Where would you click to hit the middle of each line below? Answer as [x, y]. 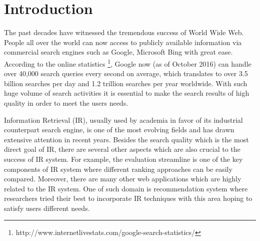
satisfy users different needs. [47, 208]
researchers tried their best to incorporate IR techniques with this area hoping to [128, 198]
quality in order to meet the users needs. [66, 102]
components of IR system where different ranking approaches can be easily [118, 169]
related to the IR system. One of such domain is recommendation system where [126, 188]
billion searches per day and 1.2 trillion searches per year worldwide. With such [126, 83]
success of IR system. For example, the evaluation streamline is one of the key [123, 159]
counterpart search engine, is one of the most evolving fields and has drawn [119, 130]
